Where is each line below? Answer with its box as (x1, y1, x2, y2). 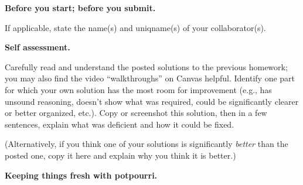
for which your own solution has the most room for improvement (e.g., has (5, 83, 272, 95)
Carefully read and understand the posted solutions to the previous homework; (5, 60, 288, 73)
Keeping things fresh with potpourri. (5, 169, 158, 181)
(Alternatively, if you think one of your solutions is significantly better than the (5, 138, 288, 150)
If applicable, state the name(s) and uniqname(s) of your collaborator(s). (5, 21, 266, 33)
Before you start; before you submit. (5, 2, 156, 13)
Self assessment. (5, 41, 70, 53)
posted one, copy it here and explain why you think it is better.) (5, 149, 236, 161)
